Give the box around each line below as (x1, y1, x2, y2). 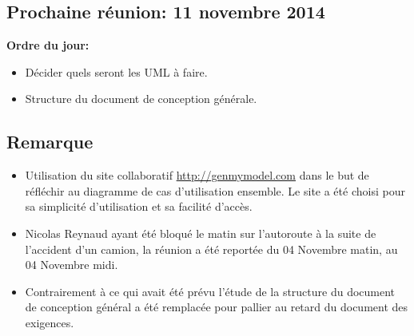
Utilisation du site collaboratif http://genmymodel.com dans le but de (25, 167, 369, 184)
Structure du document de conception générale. (25, 90, 257, 107)
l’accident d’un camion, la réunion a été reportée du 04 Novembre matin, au (25, 240, 398, 257)
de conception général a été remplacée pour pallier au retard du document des (25, 298, 408, 315)
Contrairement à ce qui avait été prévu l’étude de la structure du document (25, 283, 396, 299)
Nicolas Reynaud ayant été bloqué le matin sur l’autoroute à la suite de (25, 224, 376, 241)
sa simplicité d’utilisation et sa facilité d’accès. (25, 198, 253, 215)
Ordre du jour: (6, 37, 90, 53)
